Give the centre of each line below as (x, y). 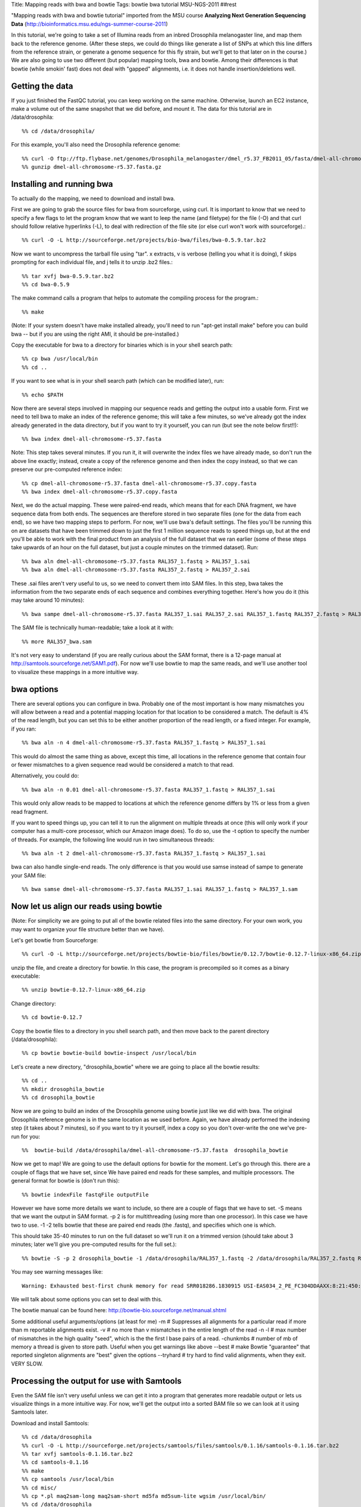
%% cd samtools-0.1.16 (55, 1462)
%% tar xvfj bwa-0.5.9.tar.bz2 (68, 276)
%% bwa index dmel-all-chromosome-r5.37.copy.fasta (100, 492)
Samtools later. (29, 1412)
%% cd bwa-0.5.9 (46, 285)
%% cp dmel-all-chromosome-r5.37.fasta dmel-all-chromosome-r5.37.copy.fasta (139, 483)
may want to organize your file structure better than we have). (88, 929)
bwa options (35, 689)
